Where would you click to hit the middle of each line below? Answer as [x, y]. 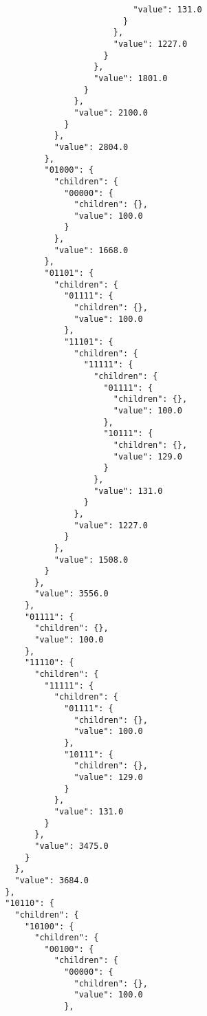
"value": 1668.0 [91, 250]
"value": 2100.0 [111, 112]
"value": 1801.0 [131, 78]
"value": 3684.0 [52, 880]
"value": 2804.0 [91, 147]
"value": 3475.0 [72, 846]
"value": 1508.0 [91, 560]
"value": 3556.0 [72, 594]
